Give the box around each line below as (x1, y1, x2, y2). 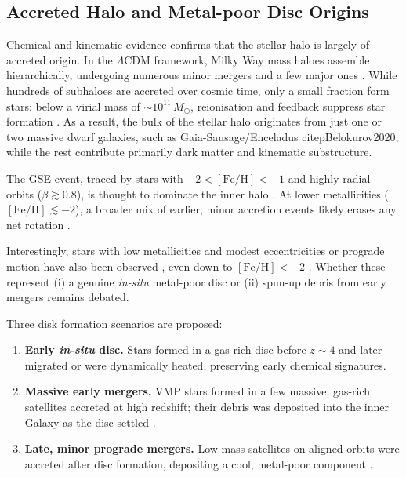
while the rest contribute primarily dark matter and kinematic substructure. (6, 144, 372, 160)
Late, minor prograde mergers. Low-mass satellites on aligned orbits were (24, 440, 400, 457)
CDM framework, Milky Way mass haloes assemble (124, 51, 370, 67)
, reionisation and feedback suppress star (190, 97, 386, 114)
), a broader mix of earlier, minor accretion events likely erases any (75, 201, 397, 217)
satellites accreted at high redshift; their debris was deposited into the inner (24, 399, 390, 415)
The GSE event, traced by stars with (6, 169, 183, 186)
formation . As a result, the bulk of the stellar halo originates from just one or (6, 113, 382, 129)
